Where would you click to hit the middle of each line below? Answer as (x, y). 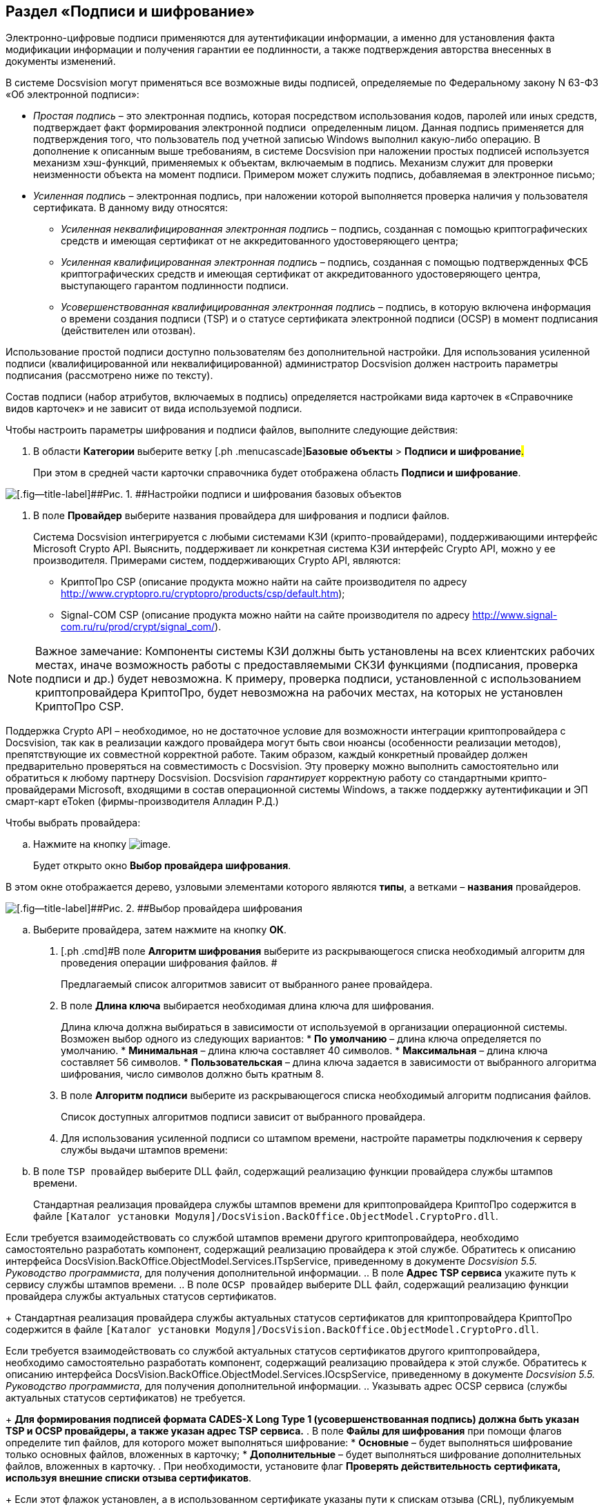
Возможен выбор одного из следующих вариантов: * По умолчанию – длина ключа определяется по (301, 1039)
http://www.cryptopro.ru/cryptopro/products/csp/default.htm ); (203, 594)
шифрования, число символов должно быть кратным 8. (193, 1074)
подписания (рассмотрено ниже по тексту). (109, 376)
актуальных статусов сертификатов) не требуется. (126, 1398)
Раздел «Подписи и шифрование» (130, 11)
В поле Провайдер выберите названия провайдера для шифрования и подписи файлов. (242, 516)
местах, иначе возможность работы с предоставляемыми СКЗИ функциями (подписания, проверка (307, 665)
